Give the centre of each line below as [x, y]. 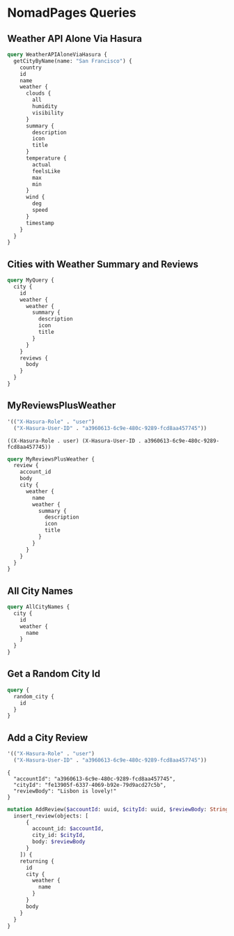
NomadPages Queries [72, 13]
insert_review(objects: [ [51, 816]
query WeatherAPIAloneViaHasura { [57, 54]
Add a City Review [48, 738]
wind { [35, 197]
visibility [48, 113]
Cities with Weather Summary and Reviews [103, 264]
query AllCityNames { [39, 607]
